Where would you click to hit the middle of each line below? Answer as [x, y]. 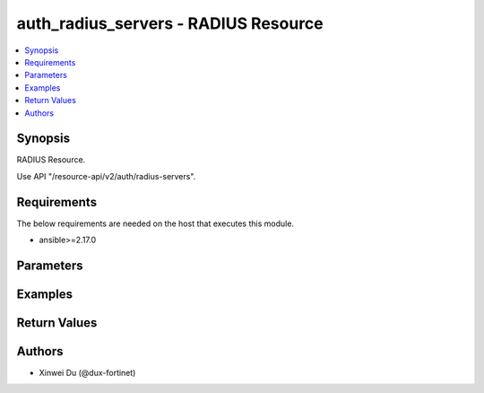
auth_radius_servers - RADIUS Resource [170, 23]
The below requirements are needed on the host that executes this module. [156, 223]
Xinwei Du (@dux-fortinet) [87, 373]
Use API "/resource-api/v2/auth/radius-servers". [106, 176]
